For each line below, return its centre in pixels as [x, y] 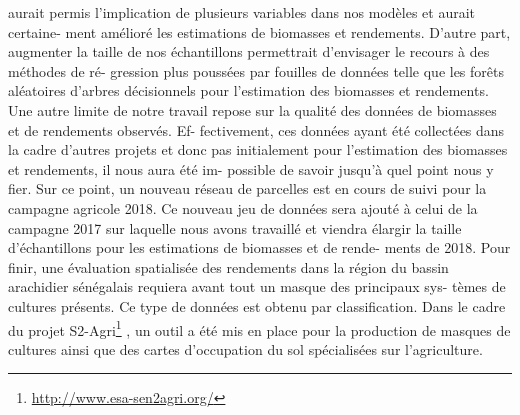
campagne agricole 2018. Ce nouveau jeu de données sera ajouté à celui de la [243, 207]
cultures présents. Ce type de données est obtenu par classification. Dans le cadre [257, 305]
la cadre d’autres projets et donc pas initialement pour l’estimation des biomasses [258, 149]
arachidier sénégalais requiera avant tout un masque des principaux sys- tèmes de [257, 286]
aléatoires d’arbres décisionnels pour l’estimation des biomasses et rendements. [248, 90]
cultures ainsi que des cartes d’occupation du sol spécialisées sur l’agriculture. [245, 348]
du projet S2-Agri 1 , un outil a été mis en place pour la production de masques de [259, 328]
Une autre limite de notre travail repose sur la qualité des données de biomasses [252, 109]
